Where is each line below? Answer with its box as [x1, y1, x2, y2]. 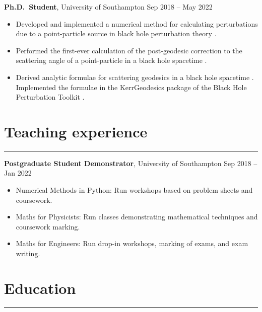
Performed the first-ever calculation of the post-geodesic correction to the [16, 45, 242, 55]
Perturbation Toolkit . [16, 92, 85, 102]
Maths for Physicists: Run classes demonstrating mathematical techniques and [16, 211, 258, 222]
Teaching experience [4, 121, 148, 141]
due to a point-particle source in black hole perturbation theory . [16, 28, 217, 39]
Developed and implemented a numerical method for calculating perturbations [16, 18, 258, 29]
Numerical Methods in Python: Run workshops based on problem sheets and [16, 185, 253, 195]
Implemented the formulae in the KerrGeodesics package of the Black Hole [16, 82, 247, 92]
